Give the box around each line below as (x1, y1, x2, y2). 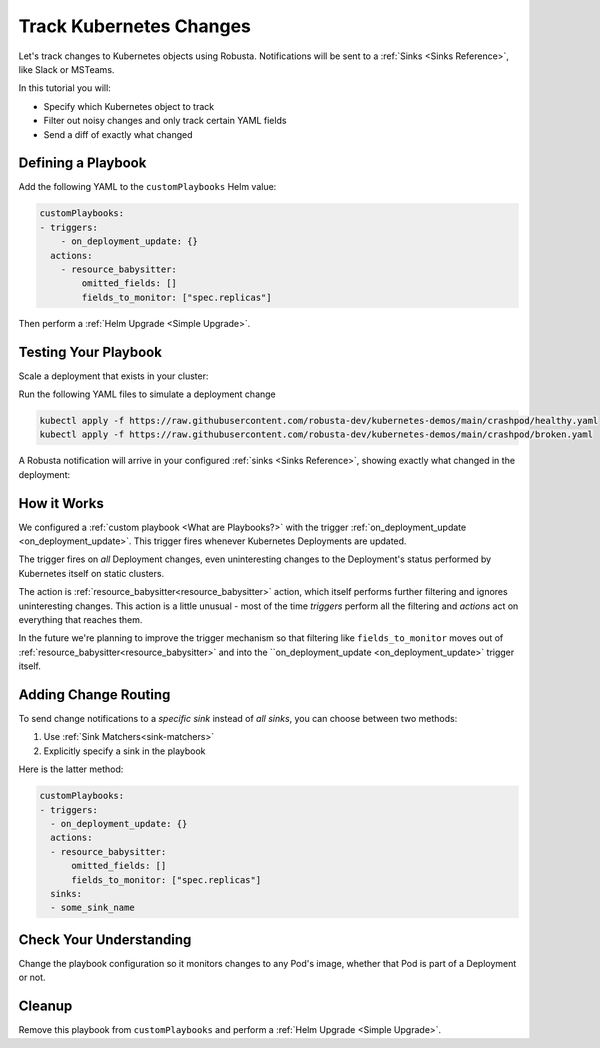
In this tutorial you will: (18, 82, 112, 94)
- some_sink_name (50, 902, 135, 914)
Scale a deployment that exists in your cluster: (18, 370, 209, 382)
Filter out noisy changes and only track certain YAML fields (43, 115, 287, 127)
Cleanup (18, 998, 73, 1015)
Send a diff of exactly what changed (43, 128, 193, 140)
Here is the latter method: (18, 763, 124, 775)
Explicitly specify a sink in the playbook (43, 745, 206, 757)
